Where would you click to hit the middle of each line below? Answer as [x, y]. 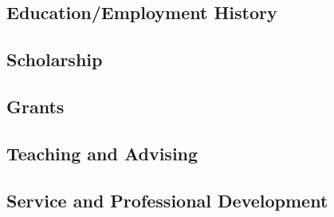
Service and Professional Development [167, 200]
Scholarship [55, 59]
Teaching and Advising [102, 153]
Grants [35, 106]
